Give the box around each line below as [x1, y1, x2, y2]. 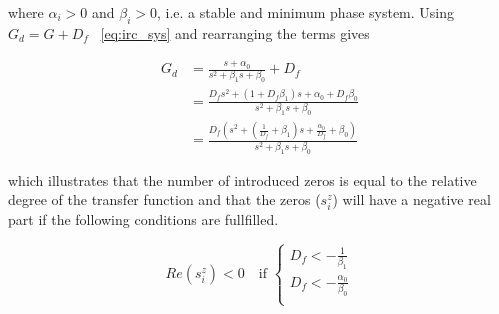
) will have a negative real [332, 189, 491, 210]
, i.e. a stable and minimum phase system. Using [156, 2, 455, 22]
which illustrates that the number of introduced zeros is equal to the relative [8, 169, 477, 190]
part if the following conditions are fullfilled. [8, 209, 279, 230]
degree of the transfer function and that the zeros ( [8, 189, 321, 210]
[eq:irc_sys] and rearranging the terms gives [100, 22, 370, 43]
